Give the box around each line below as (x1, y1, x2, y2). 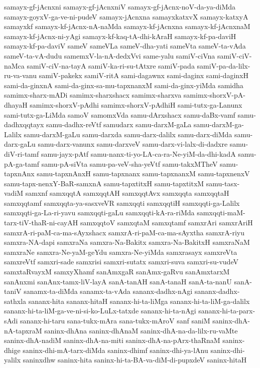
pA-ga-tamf (4, 158, 39, 169)
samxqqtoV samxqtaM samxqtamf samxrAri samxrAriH (80, 217, 253, 228)
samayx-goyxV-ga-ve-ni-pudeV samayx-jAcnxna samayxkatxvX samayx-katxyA (4, 11, 248, 22)
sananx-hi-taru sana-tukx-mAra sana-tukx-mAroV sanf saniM (20, 315, 210, 325)
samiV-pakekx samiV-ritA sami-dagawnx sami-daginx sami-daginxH (39, 70, 248, 81)
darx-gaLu (4, 139, 36, 149)
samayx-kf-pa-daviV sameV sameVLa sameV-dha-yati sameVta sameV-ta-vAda (4, 41, 246, 51)
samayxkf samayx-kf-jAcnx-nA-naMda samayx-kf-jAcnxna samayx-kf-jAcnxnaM (4, 21, 250, 32)
